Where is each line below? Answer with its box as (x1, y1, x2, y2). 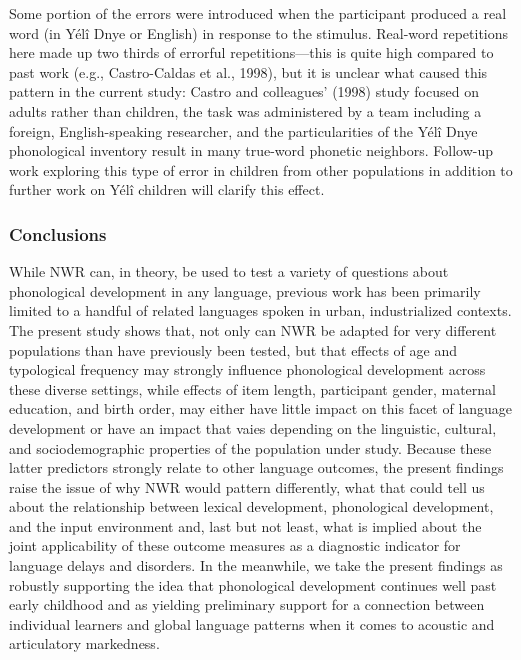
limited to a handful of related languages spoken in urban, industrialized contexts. (9, 300, 512, 321)
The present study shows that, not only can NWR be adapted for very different (9, 319, 497, 340)
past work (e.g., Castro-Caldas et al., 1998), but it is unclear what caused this (9, 61, 488, 82)
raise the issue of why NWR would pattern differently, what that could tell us (9, 476, 485, 497)
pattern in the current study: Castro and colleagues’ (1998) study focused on (9, 81, 479, 102)
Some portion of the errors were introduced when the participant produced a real (9, 3, 507, 23)
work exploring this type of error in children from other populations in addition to (9, 159, 513, 180)
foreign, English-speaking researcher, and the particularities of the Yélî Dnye (9, 120, 478, 141)
